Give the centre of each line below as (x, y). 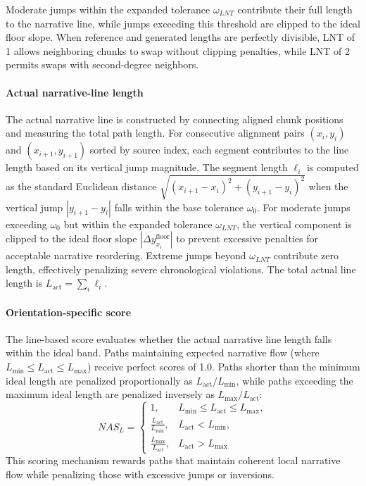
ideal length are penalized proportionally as (99, 380)
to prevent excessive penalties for (247, 238)
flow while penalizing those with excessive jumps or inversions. (140, 474)
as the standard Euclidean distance (81, 186)
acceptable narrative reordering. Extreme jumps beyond (126, 255)
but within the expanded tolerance (138, 224)
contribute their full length (295, 9)
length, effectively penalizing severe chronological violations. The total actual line (181, 269)
